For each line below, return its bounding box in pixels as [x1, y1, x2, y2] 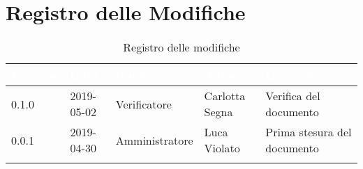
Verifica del [265, 88, 320, 104]
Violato [204, 140, 240, 156]
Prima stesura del [265, 124, 352, 140]
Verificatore [115, 95, 172, 112]
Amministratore [115, 131, 193, 148]
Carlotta [204, 88, 246, 104]
